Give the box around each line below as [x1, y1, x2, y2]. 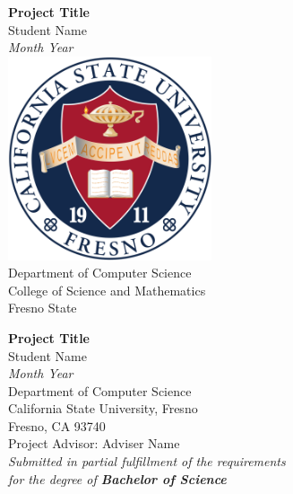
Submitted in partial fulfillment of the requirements [8, 452, 286, 471]
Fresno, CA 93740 [8, 416, 106, 435]
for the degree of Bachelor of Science [8, 469, 227, 488]
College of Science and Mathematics [8, 280, 206, 299]
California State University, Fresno [8, 399, 198, 418]
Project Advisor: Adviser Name [8, 434, 180, 453]
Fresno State [8, 298, 77, 317]
